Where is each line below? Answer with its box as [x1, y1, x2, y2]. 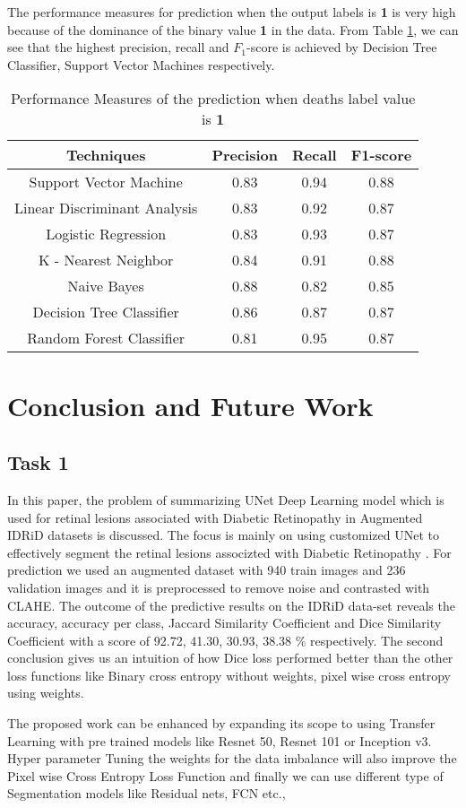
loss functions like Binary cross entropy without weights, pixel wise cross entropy [7, 665, 451, 684]
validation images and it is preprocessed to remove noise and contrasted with [7, 578, 430, 596]
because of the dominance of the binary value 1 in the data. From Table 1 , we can [7, 20, 459, 39]
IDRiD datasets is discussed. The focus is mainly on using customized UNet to [7, 526, 439, 544]
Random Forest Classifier [27, 327, 186, 349]
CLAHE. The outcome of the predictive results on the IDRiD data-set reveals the [7, 595, 455, 614]
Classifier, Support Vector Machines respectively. [7, 55, 275, 74]
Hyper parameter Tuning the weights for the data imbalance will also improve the [7, 749, 457, 768]
